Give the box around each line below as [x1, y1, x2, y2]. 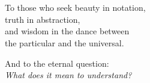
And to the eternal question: [5, 57, 109, 69]
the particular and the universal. [5, 36, 124, 49]
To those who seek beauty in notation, [5, 1, 146, 14]
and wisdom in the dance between [5, 25, 130, 37]
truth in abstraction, [5, 13, 80, 25]
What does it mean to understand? [5, 69, 132, 81]
